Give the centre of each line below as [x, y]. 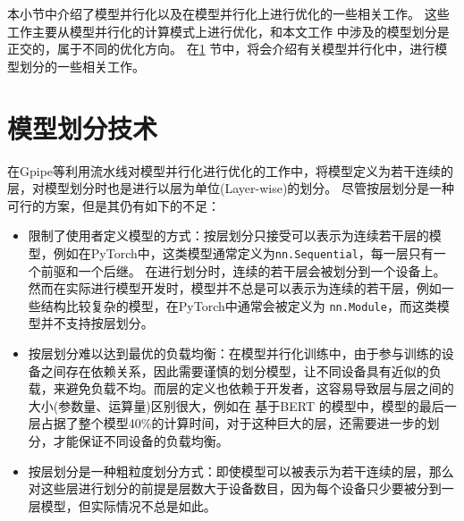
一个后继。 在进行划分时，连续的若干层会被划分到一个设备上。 [262, 270]
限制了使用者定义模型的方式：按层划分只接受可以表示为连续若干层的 [228, 235]
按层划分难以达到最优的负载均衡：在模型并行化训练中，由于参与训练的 [235, 353]
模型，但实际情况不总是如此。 [128, 505]
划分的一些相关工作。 [82, 66]
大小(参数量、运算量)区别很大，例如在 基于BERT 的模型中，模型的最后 [236, 405]
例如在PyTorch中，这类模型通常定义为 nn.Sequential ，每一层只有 [243, 252]
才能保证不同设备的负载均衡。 [141, 440]
